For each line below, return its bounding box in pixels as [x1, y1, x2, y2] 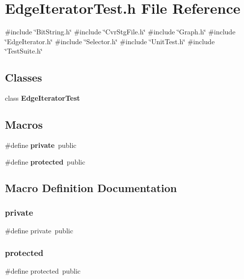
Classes [5, 70, 42, 85]
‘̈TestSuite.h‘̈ [5, 46, 43, 56]
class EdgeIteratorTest [5, 93, 80, 103]
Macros [5, 117, 43, 132]
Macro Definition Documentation [5, 180, 177, 195]
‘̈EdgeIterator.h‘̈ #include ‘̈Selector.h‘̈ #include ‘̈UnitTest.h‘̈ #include [5, 36, 215, 46]
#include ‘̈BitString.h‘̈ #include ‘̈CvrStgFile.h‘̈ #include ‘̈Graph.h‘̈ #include [5, 27, 236, 37]
